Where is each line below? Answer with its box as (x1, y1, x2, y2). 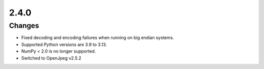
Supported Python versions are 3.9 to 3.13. (21, 41, 107, 47)
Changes (9, 21, 39, 30)
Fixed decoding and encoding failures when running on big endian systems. (21, 35, 175, 41)
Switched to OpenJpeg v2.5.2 (21, 55, 82, 61)
